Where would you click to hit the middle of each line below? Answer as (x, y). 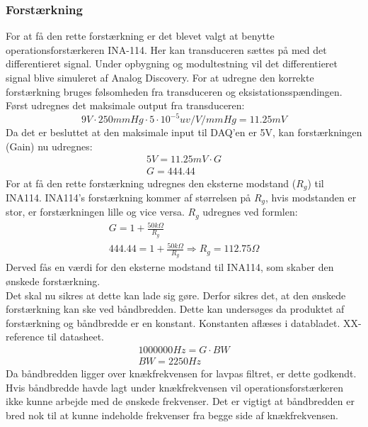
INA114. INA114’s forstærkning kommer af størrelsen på (128, 197)
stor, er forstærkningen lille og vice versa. (95, 212)
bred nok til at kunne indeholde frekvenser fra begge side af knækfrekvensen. (172, 415)
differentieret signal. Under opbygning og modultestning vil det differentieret (172, 63)
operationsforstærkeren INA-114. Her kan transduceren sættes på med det (166, 49)
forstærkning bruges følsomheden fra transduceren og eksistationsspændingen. (174, 91)
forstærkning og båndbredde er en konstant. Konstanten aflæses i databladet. (173, 322)
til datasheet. (75, 337)
